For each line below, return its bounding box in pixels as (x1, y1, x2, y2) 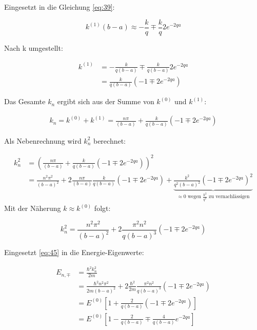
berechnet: (93, 135, 126, 146)
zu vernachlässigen (209, 194, 250, 200)
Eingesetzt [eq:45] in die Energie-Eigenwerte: (4, 247, 144, 258)
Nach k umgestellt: (4, 42, 63, 53)
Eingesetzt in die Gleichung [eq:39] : (4, 2, 115, 12)
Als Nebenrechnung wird (4, 135, 82, 146)
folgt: (94, 203, 111, 213)
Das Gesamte (4, 96, 46, 107)
